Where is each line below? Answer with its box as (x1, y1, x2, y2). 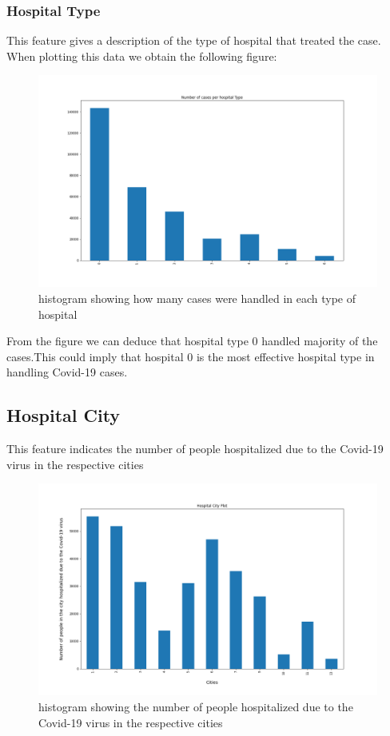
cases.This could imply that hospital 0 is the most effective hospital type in (6, 348, 375, 364)
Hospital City (6, 403, 121, 428)
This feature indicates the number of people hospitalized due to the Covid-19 (6, 440, 384, 457)
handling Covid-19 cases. (6, 364, 128, 380)
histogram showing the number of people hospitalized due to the (38, 698, 353, 714)
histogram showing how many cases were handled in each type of (38, 290, 356, 306)
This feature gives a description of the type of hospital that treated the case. (6, 32, 381, 49)
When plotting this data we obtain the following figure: (6, 47, 277, 64)
